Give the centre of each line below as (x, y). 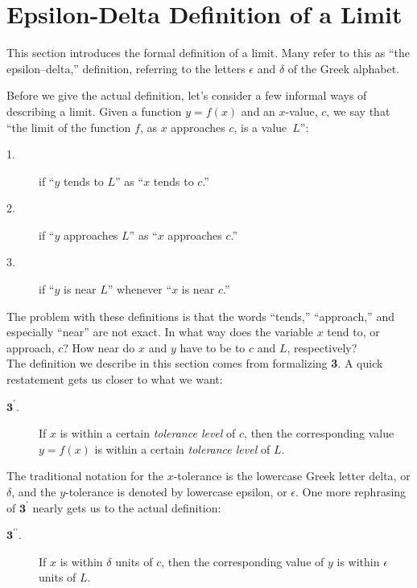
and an (258, 111)
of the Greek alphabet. (344, 68)
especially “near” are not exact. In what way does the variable (160, 332)
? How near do (99, 347)
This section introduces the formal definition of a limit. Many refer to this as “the (208, 53)
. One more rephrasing (351, 491)
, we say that (358, 111)
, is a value (260, 127)
